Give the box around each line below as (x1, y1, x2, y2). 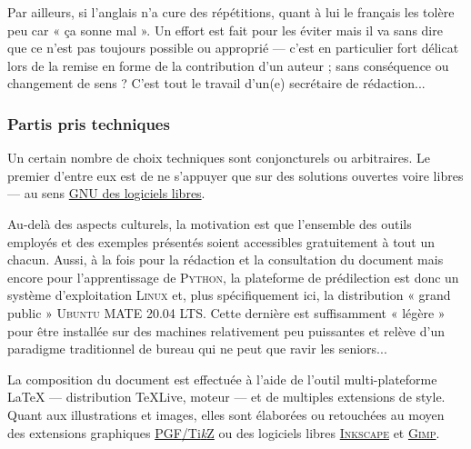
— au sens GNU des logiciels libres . (7, 184, 205, 203)
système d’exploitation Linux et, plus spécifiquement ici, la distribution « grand (7, 285, 451, 304)
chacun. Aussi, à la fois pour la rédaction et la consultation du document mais (7, 250, 444, 269)
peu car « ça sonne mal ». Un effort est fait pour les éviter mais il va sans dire (7, 20, 443, 39)
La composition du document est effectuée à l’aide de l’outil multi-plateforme (7, 369, 437, 388)
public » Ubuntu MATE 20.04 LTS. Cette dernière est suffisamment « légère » (7, 303, 446, 322)
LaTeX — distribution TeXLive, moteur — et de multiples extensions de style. (7, 387, 446, 406)
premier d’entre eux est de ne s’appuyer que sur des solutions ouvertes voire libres (7, 165, 464, 185)
